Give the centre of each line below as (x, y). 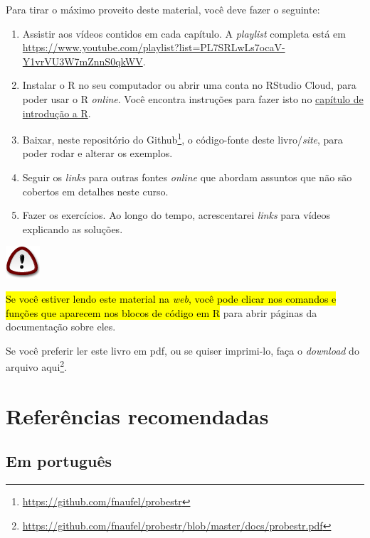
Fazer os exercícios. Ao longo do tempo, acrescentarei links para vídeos (176, 215)
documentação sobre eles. (61, 327)
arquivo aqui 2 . (37, 366)
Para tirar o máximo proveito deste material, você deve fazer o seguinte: (163, 9)
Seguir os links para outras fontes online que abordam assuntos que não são (187, 177)
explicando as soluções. (73, 228)
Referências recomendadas (137, 415)
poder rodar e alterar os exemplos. (97, 153)
